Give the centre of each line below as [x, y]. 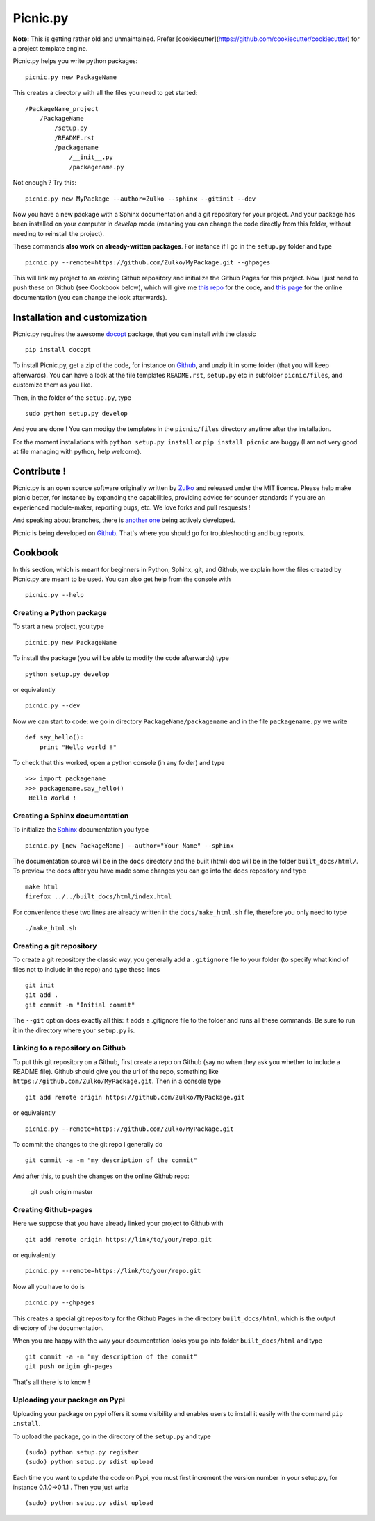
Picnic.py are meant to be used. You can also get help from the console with [122, 579]
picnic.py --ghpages [60, 1303]
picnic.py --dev [53, 706]
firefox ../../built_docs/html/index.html [99, 897]
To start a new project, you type [58, 627]
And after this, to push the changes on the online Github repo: [101, 1176]
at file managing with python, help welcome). [77, 452]
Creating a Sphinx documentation [71, 816]
